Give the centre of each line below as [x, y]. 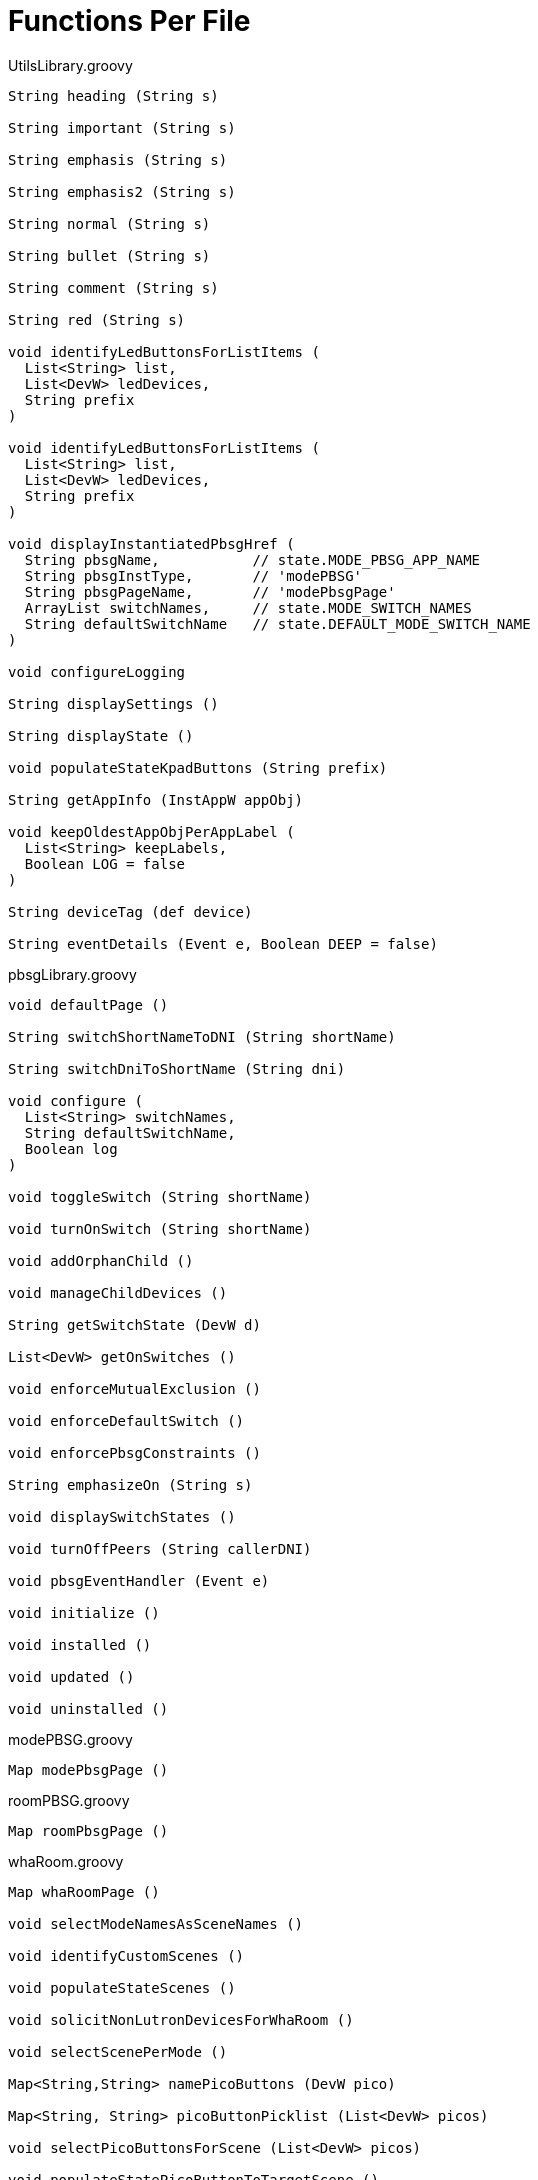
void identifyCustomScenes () [126, 1955]
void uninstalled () [88, 1708]
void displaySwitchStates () [122, 1516]
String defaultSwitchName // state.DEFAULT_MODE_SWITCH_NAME [277, 623]
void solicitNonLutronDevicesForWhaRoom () [181, 2019]
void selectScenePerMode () [118, 2051]
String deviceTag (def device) [130, 911]
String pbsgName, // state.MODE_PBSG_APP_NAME [252, 559]
